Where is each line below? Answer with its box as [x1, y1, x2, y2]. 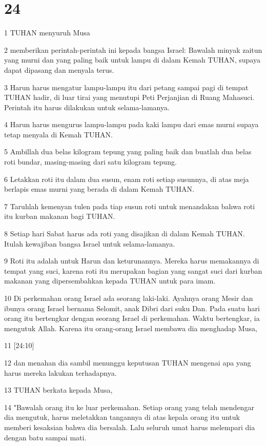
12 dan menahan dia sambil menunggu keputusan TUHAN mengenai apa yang [4, 357, 251, 368]
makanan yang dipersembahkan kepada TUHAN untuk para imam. [4, 275, 216, 286]
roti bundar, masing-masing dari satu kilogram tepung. [4, 156, 177, 167]
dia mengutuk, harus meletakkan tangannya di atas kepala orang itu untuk [4, 412, 240, 422]
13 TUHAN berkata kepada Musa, [4, 384, 113, 395]
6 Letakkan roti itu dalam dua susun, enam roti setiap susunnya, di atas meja [4, 173, 249, 184]
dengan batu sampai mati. [4, 432, 87, 442]
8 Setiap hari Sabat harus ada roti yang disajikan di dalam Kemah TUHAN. [4, 228, 245, 239]
